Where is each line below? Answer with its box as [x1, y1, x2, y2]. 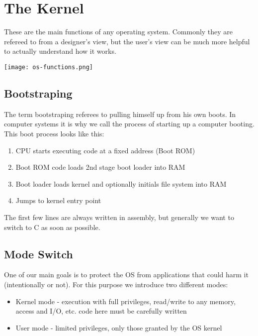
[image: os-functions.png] [4, 63, 93, 71]
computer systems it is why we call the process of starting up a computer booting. [4, 118, 255, 129]
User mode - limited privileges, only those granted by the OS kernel [15, 322, 222, 333]
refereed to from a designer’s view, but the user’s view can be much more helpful [4, 36, 250, 46]
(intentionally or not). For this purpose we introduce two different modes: [4, 279, 228, 289]
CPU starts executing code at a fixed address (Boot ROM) [15, 145, 195, 155]
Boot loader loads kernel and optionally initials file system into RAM [15, 178, 227, 189]
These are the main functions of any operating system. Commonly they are [4, 26, 233, 37]
